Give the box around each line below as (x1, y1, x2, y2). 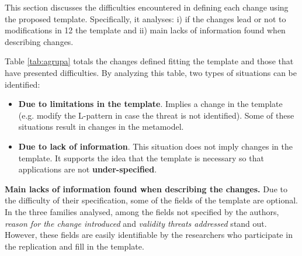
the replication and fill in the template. (5, 240, 144, 252)
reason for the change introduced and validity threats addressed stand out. (5, 217, 267, 229)
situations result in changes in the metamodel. (18, 120, 184, 133)
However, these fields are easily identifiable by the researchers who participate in (5, 229, 293, 241)
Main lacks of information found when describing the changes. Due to (5, 182, 287, 195)
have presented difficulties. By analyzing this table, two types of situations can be (5, 66, 297, 78)
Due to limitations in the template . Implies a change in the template (18, 98, 283, 110)
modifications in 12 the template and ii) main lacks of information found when (5, 24, 286, 36)
